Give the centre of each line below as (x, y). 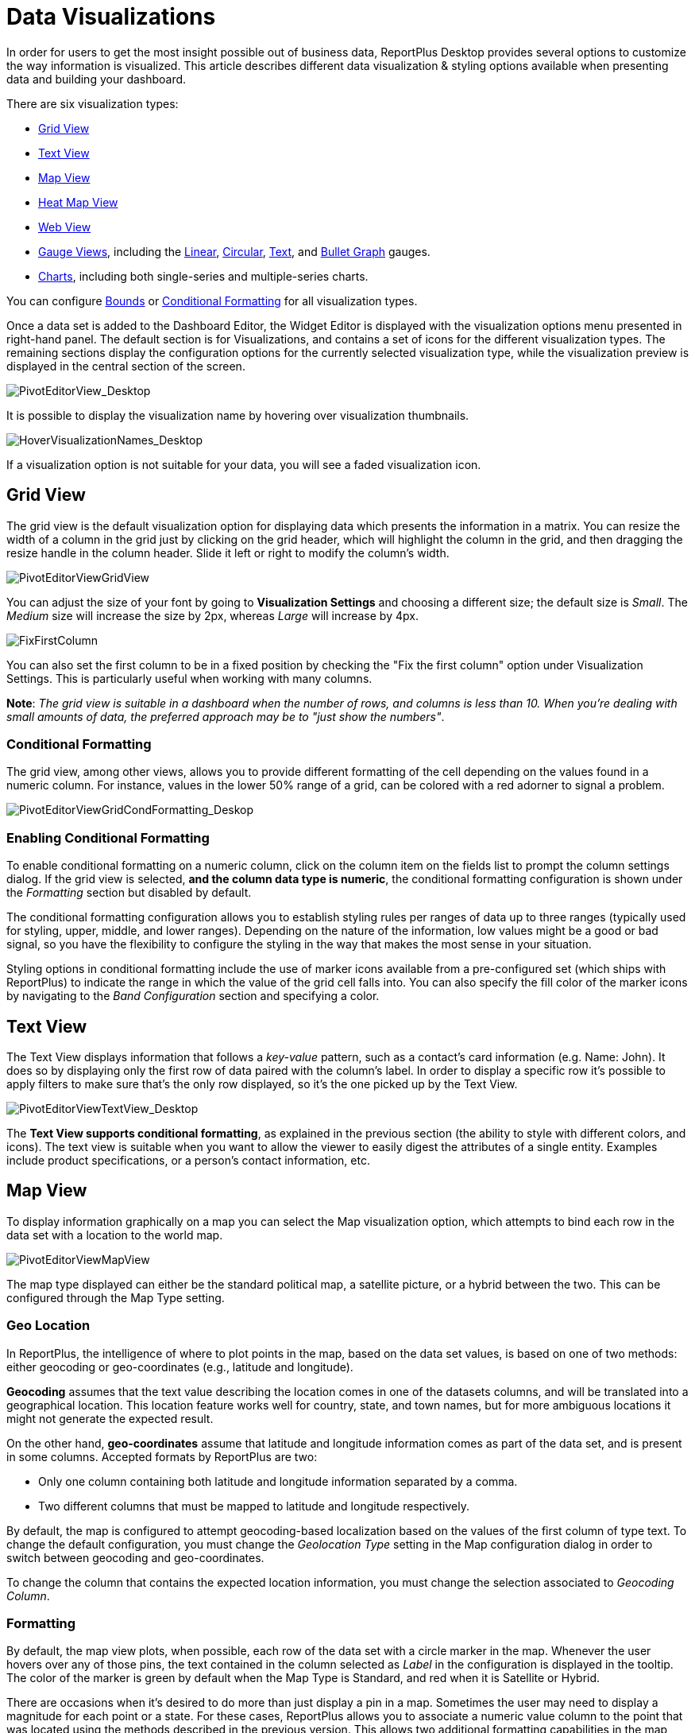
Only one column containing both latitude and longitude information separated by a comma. (278, 1481)
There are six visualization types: (93, 103)
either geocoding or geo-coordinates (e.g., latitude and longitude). (180, 1367)
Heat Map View (78, 202)
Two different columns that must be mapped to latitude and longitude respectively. (254, 1506)
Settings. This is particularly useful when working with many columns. (189, 678)
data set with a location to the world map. (115, 1235)
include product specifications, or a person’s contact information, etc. (188, 1160)
